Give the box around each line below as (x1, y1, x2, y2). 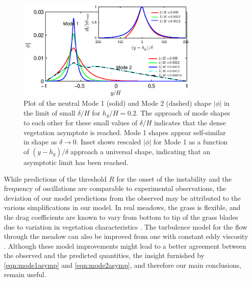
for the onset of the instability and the (116, 173, 232, 184)
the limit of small (24, 107, 76, 117)
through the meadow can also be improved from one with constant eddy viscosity (4, 231, 248, 241)
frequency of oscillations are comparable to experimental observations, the (4, 183, 227, 193)
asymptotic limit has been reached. (24, 157, 128, 167)
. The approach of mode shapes (136, 107, 230, 117)
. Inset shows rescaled (76, 137, 141, 147)
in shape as (24, 137, 57, 147)
